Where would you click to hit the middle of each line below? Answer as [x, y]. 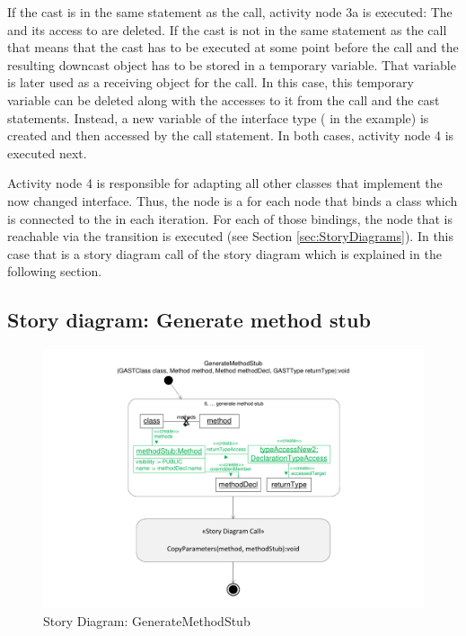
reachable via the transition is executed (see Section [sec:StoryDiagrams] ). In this [231, 236]
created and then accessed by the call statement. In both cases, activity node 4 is [231, 135]
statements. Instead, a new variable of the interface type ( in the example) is [218, 117]
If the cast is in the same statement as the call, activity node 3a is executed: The [230, 12]
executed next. [47, 152]
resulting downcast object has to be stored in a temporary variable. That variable [232, 64]
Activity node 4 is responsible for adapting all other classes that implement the [225, 183]
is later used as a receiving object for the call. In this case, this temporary [211, 82]
